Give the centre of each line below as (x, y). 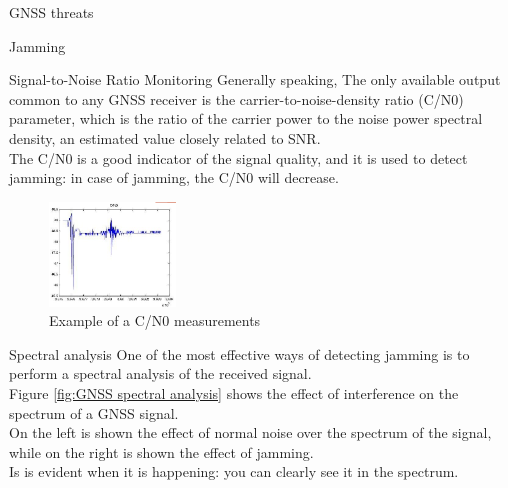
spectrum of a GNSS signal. (94, 412)
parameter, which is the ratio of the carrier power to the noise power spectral (246, 118)
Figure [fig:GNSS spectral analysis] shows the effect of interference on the (234, 392)
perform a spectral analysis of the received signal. (160, 373)
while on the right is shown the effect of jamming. (161, 451)
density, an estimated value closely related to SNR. (165, 137)
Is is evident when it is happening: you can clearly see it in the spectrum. (234, 471)
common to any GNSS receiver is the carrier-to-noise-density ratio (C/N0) (236, 98)
